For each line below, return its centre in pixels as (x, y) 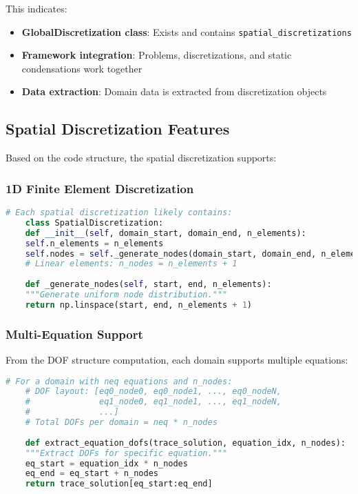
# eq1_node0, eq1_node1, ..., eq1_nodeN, (153, 402)
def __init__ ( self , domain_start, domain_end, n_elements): (166, 233)
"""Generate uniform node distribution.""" (126, 295)
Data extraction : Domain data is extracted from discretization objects (174, 91)
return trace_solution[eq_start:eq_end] (119, 484)
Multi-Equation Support (74, 334)
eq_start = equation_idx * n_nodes (106, 463)
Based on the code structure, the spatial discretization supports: (141, 158)
